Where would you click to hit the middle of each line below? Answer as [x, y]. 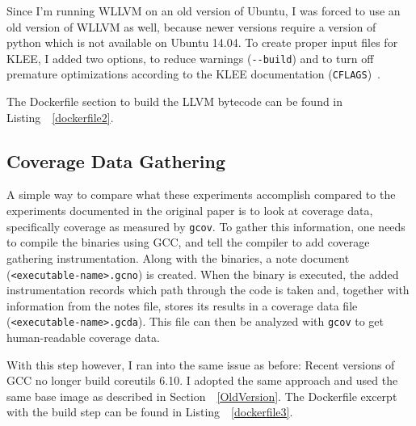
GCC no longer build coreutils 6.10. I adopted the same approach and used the [202, 380]
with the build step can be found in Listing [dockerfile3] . [150, 412]
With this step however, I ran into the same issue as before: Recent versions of [201, 364]
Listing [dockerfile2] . [60, 117]
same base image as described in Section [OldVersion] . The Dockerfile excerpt [202, 396]
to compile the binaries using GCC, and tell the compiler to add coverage [188, 242]
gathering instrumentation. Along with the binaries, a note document [178, 257]
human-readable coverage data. [83, 337]
